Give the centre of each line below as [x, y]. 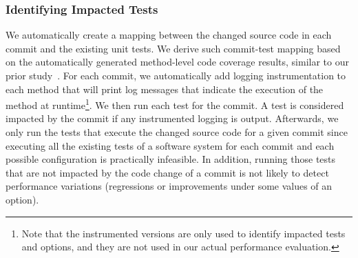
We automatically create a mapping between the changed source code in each [169, 35]
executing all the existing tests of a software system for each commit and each [170, 145]
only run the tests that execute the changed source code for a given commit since [177, 132]
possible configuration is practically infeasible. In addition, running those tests [171, 159]
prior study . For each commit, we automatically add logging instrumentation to [176, 75]
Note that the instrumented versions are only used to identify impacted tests [183, 233]
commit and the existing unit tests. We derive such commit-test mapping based [173, 48]
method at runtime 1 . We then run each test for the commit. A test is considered [175, 104]
